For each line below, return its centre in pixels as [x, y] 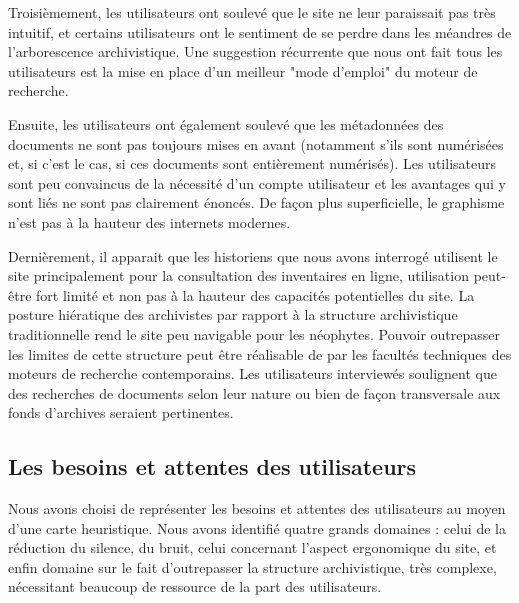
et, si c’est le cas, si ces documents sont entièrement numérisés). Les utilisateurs [252, 163]
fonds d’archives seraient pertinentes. [121, 412]
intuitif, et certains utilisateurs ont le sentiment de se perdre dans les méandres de [260, 31]
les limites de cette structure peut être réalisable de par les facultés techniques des [260, 353]
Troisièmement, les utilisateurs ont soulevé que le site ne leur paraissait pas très [252, 12]
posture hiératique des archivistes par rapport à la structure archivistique [233, 314]
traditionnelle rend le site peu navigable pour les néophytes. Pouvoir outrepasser [254, 333]
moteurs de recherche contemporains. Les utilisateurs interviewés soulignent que [252, 373]
